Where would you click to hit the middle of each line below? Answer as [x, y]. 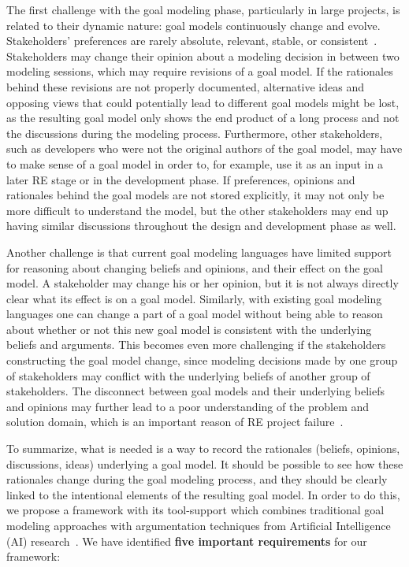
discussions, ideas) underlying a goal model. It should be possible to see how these [205, 463]
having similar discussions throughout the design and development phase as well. [201, 226]
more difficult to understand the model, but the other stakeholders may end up [197, 210]
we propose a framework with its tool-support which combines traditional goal [195, 510]
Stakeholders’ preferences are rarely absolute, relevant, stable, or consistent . [192, 41]
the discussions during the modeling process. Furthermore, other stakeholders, [195, 133]
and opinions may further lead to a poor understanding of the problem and [188, 406]
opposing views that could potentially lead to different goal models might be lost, [203, 102]
